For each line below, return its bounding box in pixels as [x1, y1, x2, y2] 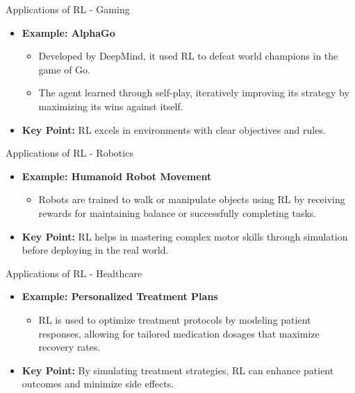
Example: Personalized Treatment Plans [22, 289, 218, 304]
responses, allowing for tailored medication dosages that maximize [38, 326, 320, 340]
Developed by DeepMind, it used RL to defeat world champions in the [38, 49, 338, 63]
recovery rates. [38, 340, 101, 354]
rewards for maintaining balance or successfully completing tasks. [38, 205, 317, 220]
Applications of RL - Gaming [6, 2, 130, 16]
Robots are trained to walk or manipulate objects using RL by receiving [38, 192, 345, 207]
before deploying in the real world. [22, 243, 169, 257]
